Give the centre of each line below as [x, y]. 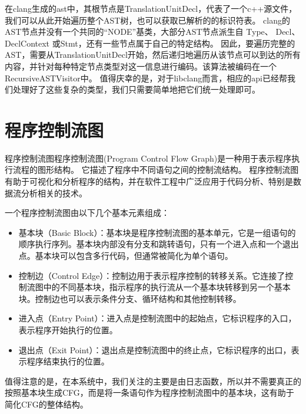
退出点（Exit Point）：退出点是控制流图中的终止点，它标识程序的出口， [155, 349]
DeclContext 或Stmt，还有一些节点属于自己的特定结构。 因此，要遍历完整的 [150, 43]
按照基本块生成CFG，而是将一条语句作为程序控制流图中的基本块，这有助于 [149, 392]
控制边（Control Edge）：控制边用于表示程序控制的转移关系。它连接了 [152, 275]
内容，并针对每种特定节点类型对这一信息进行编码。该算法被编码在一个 [141, 66]
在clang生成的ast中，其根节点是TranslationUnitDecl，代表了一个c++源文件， [151, 8]
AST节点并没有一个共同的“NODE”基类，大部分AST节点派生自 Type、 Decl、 [152, 32]
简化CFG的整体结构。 [46, 404]
